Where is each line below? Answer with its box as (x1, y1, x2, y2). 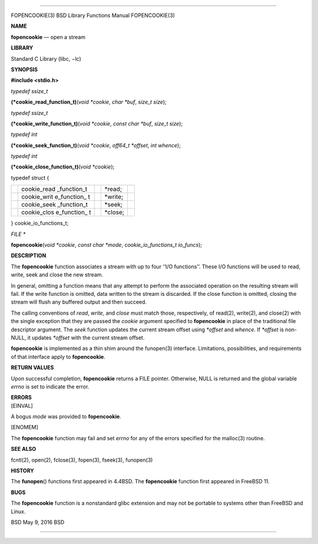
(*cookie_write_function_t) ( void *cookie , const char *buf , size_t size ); (11, 120, 183, 127)
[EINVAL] (11, 402, 34, 409)
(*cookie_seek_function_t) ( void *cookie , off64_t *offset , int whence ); (11, 141, 181, 149)
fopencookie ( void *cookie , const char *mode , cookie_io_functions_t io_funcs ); (11, 242, 203, 249)
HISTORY (11, 467, 35, 474)
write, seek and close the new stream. (11, 271, 104, 278)
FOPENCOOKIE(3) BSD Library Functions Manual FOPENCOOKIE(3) (11, 12, 175, 19)
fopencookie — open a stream (11, 33, 85, 41)
